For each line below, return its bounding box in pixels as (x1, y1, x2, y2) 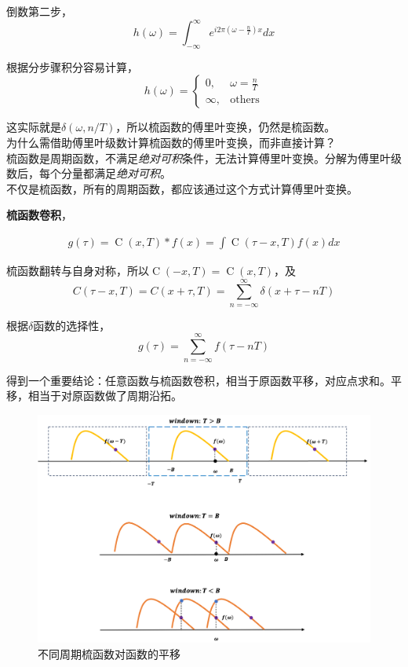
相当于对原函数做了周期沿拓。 (27, 387, 182, 404)
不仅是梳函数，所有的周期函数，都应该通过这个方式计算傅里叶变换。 (6, 180, 358, 196)
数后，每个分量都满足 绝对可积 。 (6, 165, 171, 181)
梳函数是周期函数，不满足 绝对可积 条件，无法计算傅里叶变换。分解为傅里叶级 (6, 149, 402, 166)
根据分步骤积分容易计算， (6, 58, 138, 75)
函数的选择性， (33, 317, 111, 333)
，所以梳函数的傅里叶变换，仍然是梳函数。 (115, 119, 336, 135)
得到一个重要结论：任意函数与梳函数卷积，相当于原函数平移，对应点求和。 (6, 372, 391, 388)
